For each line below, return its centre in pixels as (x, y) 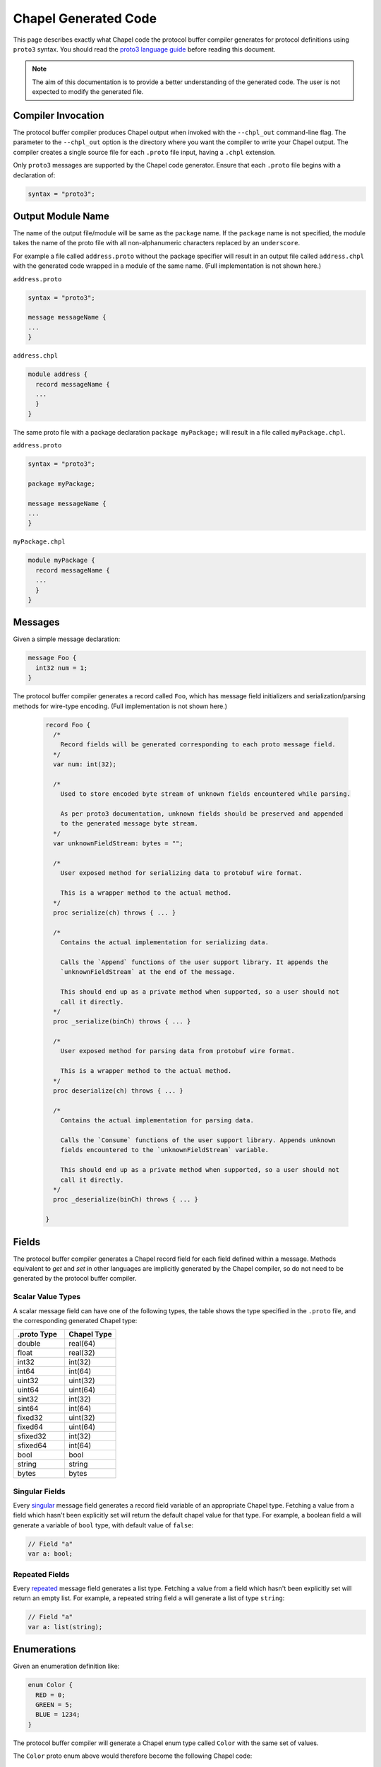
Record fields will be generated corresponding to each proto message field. (198, 745)
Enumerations (45, 1649)
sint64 (28, 1409)
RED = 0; (50, 1695)
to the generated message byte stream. (129, 824)
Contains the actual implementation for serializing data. (165, 943)
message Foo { (52, 658)
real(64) (81, 1344)
